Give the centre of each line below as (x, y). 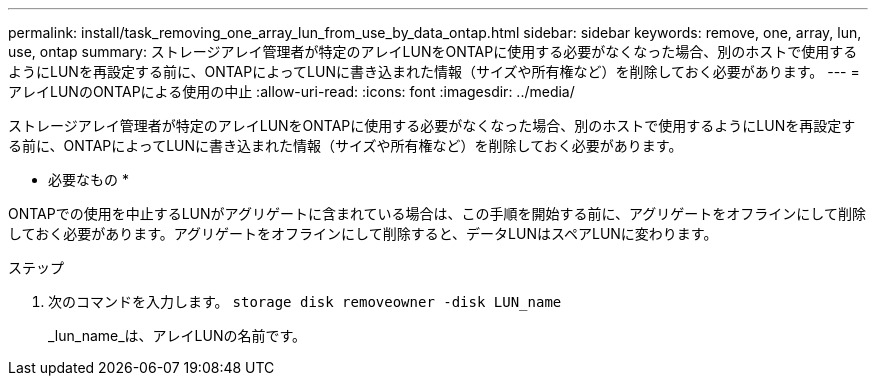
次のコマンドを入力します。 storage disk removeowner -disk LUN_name (305, 301)
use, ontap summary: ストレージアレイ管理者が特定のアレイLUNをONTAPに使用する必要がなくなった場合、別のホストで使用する (433, 51)
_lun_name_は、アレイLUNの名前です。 (177, 335)
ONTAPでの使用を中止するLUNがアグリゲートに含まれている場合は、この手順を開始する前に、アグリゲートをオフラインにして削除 (437, 213)
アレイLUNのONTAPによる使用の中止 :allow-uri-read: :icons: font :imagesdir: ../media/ (291, 91)
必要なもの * (88, 179)
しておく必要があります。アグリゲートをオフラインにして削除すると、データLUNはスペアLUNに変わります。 (363, 233)
